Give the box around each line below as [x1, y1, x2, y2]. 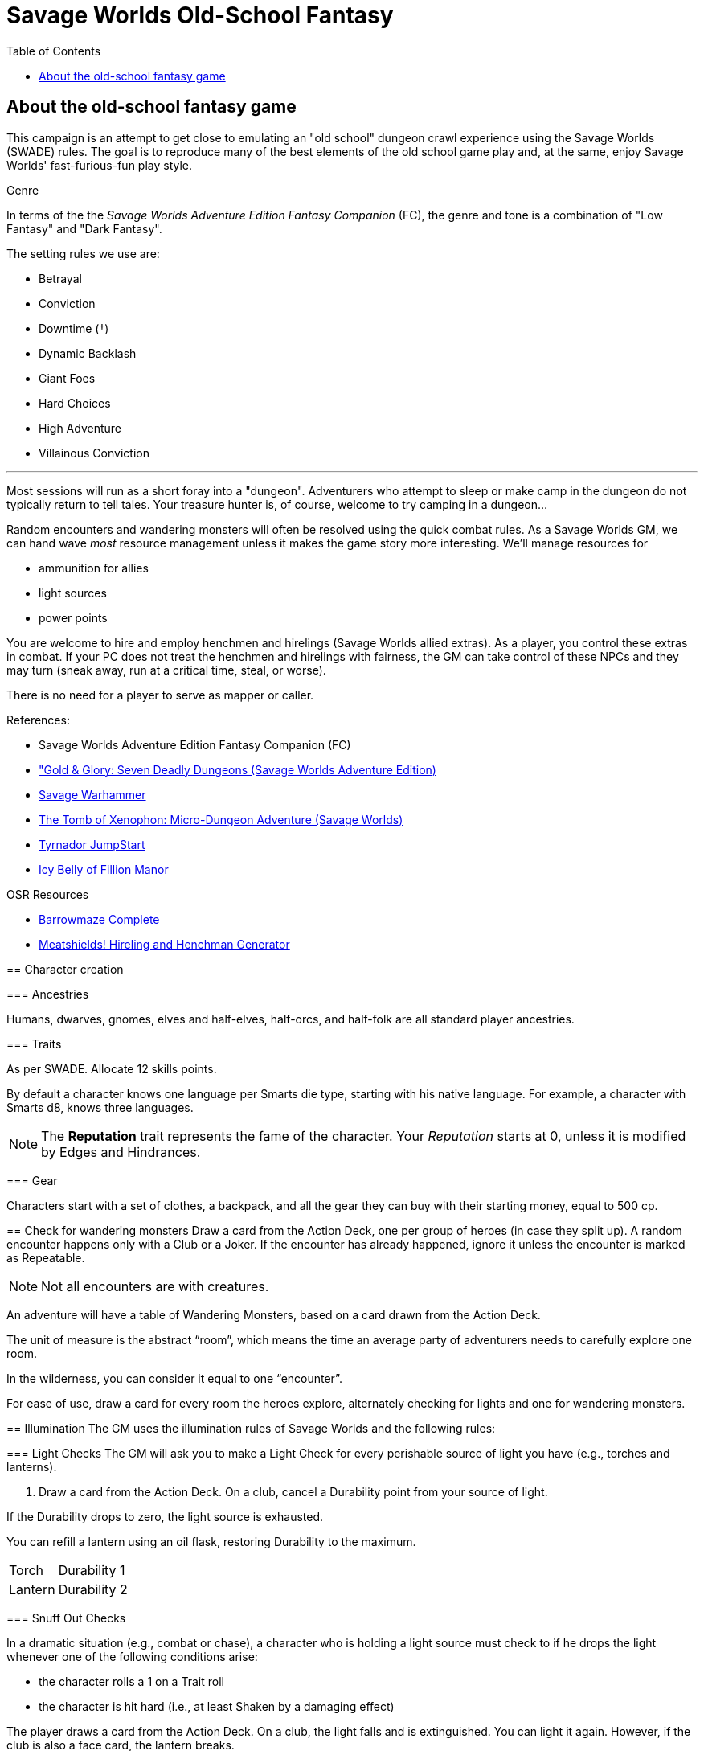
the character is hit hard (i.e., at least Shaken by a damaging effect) [39, 1699, 395, 1713]
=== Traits [6, 1036, 62, 1051]
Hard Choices [39, 396, 111, 410]
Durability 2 [58, 1581, 128, 1597]
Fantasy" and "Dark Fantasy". [6, 221, 162, 236]
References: [6, 712, 70, 727]
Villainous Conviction [39, 445, 149, 460]
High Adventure [39, 420, 121, 435]
